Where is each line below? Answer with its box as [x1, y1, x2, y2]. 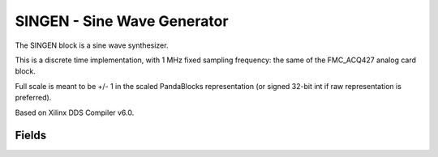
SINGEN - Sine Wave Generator [15, 12, 229, 30]
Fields [15, 129, 47, 142]
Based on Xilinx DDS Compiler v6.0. [15, 108, 135, 117]
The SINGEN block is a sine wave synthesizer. [15, 40, 169, 50]
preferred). [15, 93, 52, 103]
